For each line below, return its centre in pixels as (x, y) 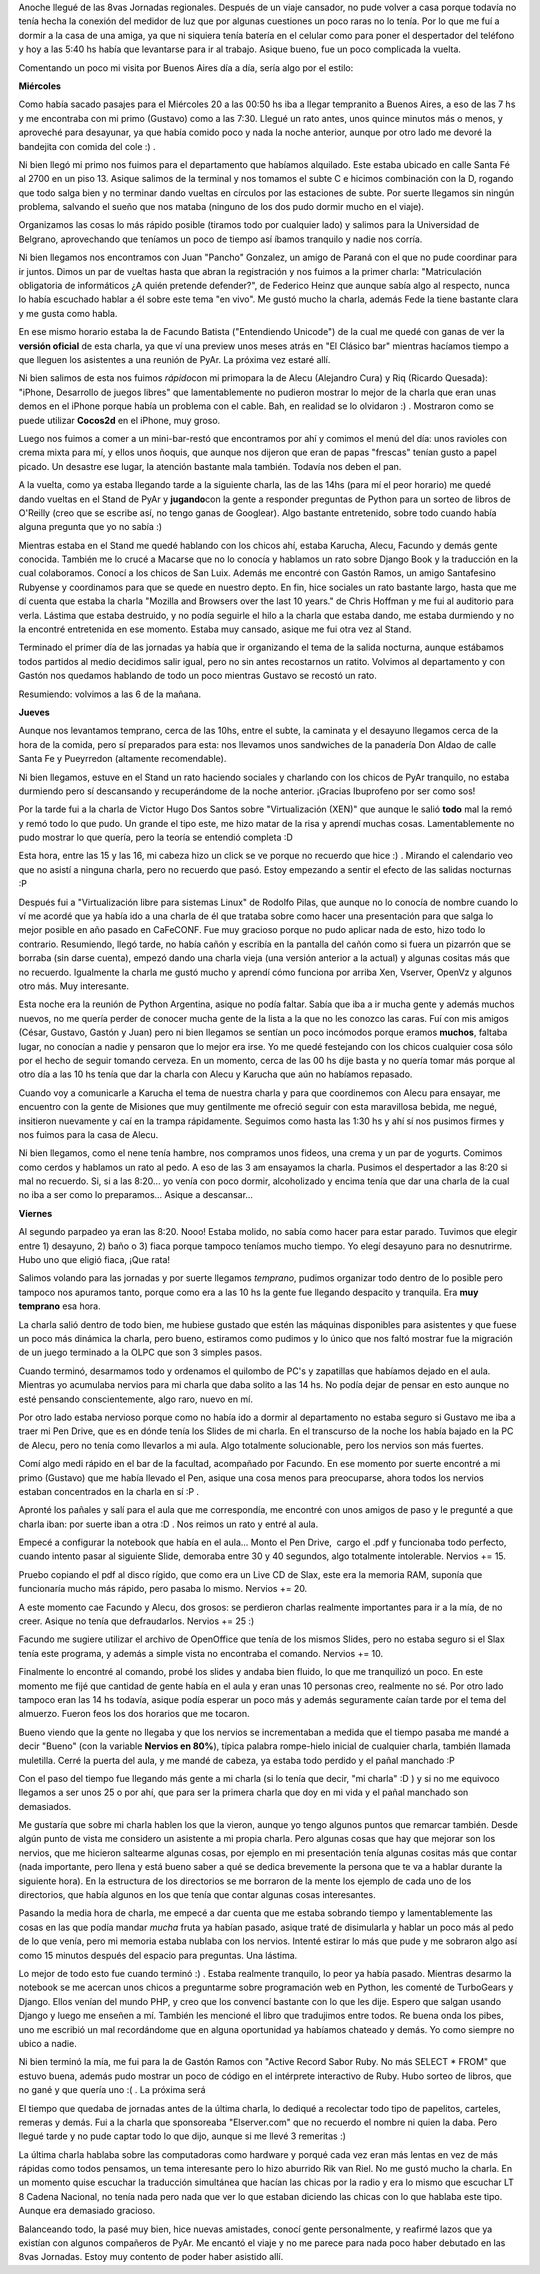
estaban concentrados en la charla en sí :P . (109, 1491)
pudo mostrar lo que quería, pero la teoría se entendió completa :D (156, 837)
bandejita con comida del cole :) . (87, 146)
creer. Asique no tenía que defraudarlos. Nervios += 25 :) (136, 1621)
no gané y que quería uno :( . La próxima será (112, 2090)
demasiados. (45, 1806)
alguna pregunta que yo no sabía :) (90, 527)
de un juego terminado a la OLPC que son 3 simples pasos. (140, 1352)
